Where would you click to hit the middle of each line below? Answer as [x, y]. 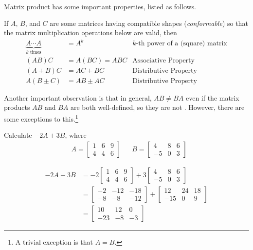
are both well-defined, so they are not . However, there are [157, 107]
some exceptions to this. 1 [41, 118]
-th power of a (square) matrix [181, 44]
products [17, 107]
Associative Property [163, 60]
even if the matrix [212, 97]
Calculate [18, 135]
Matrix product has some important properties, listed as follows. [100, 6]
